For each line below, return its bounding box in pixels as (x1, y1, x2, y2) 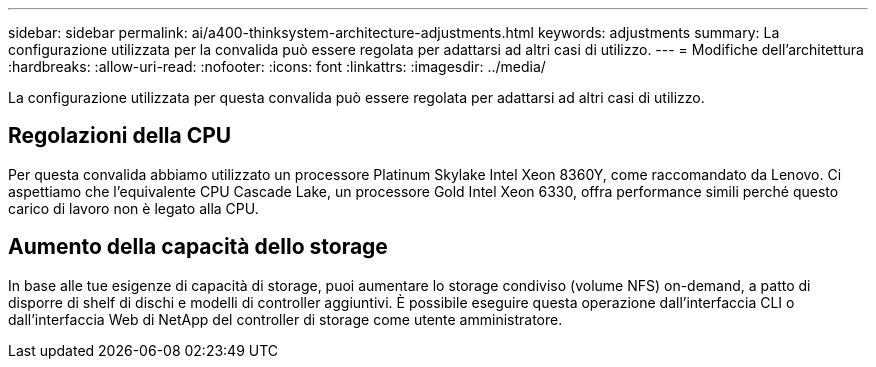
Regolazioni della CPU (8, 123, 232, 149)
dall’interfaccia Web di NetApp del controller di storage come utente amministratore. (8, 310, 563, 328)
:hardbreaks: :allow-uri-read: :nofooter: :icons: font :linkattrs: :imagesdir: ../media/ (8, 58, 546, 75)
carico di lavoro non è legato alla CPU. (8, 199, 259, 217)
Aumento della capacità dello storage (8, 234, 388, 260)
